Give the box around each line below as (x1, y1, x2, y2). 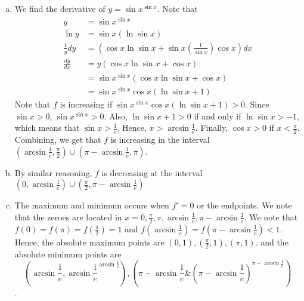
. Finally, (195, 121, 228, 134)
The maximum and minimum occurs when (14, 199, 169, 211)
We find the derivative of (14, 2, 106, 14)
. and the (255, 235, 289, 248)
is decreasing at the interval (101, 166, 203, 179)
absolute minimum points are (14, 247, 122, 260)
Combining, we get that (14, 133, 101, 146)
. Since (244, 98, 269, 110)
